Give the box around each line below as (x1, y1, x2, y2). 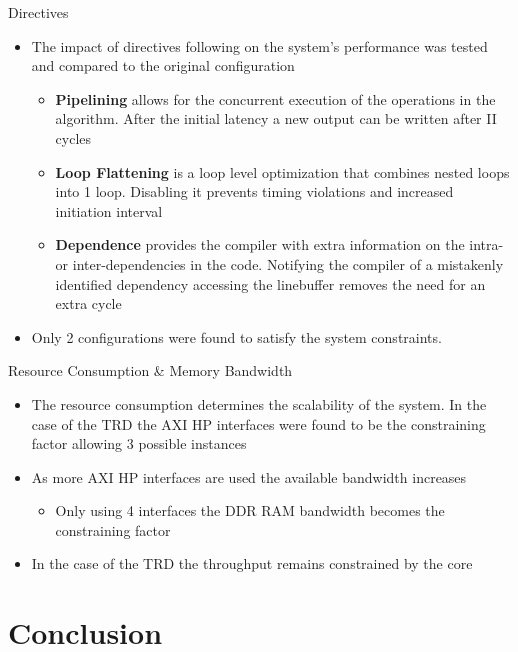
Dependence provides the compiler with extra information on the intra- (55, 234, 504, 255)
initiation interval (55, 200, 163, 221)
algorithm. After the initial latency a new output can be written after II (55, 108, 497, 129)
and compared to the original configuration (31, 55, 295, 76)
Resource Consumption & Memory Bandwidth (8, 360, 293, 381)
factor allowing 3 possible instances (31, 433, 247, 454)
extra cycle (55, 293, 122, 314)
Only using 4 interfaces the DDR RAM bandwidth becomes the (55, 500, 445, 521)
